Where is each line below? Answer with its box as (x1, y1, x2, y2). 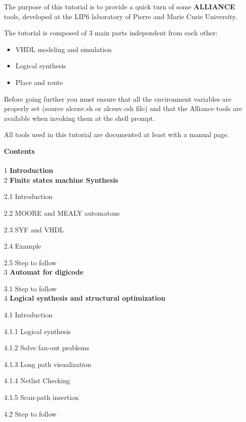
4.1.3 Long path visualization (4, 359, 92, 369)
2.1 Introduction (4, 191, 53, 201)
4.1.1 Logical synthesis (4, 326, 71, 336)
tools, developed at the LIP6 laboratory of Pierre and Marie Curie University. (4, 11, 237, 21)
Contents (4, 145, 35, 156)
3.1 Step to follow (4, 283, 57, 293)
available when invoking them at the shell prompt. (4, 113, 155, 123)
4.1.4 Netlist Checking (4, 375, 71, 386)
